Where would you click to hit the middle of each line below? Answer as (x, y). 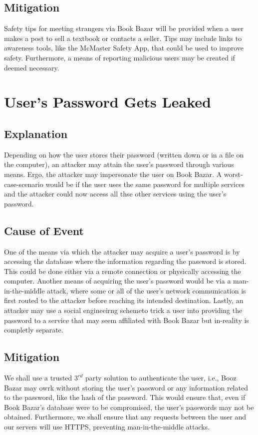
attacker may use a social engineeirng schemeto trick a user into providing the (123, 310)
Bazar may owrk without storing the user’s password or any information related (126, 387)
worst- (233, 174)
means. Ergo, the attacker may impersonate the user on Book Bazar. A (113, 174)
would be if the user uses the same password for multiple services (145, 184)
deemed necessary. (32, 67)
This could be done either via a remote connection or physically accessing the (123, 271)
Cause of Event (44, 230)
